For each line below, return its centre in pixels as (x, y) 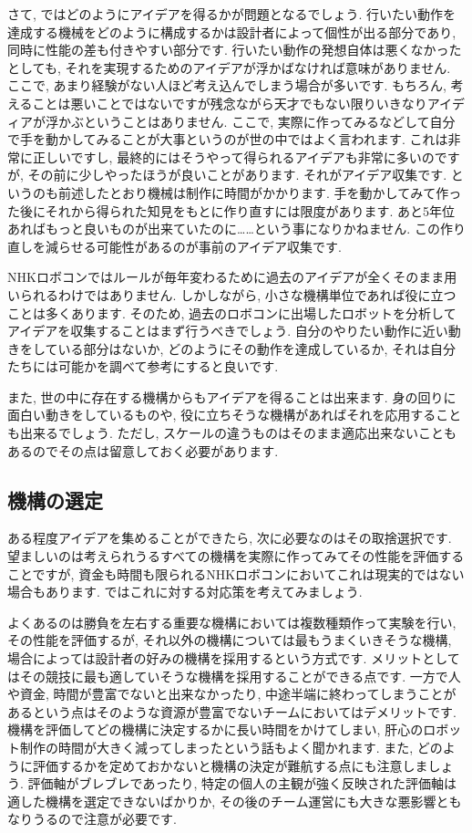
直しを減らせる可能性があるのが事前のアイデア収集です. (174, 246)
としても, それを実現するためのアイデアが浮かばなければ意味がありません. (229, 67)
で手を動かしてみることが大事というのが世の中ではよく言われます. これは (228, 139)
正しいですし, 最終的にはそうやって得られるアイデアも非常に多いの (233, 156)
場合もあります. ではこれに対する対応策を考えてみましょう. (185, 592)
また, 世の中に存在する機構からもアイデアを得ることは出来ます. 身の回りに (232, 396)
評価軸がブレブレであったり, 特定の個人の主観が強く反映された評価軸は (242, 783)
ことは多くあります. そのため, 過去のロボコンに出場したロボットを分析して (232, 312)
